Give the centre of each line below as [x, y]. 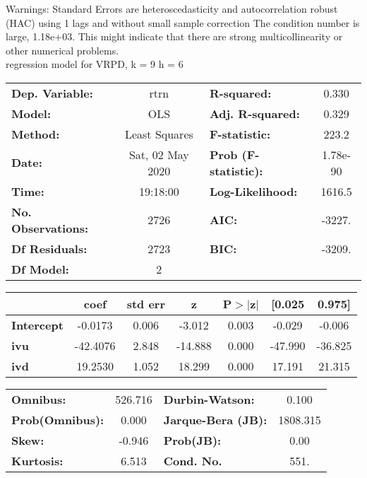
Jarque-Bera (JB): [215, 419]
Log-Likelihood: [253, 191]
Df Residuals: [49, 248]
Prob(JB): [192, 440]
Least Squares [159, 134]
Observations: [50, 228]
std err [146, 303]
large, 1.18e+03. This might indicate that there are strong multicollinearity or [174, 36]
